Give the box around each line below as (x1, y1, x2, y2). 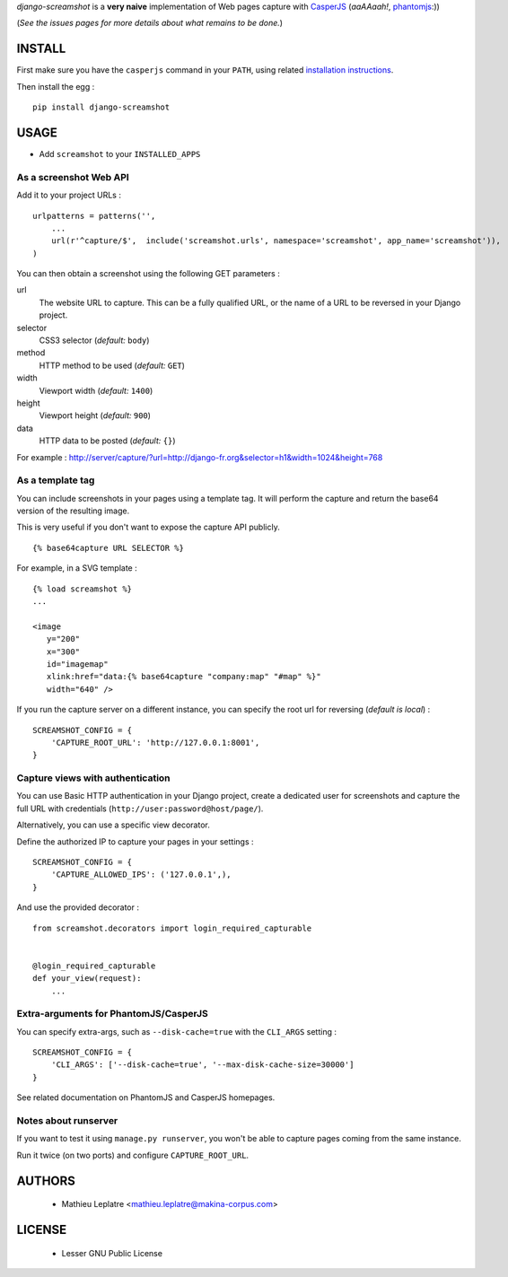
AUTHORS (16, 1173, 76, 1188)
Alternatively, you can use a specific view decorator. (16, 819, 210, 830)
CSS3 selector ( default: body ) (39, 335, 150, 345)
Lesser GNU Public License (61, 1247, 163, 1258)
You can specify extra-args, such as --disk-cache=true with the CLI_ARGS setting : (16, 1026, 337, 1036)
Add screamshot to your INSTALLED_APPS (39, 148, 201, 159)
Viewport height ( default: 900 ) (39, 410, 152, 421)
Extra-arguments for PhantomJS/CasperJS (16, 1008, 208, 1020)
